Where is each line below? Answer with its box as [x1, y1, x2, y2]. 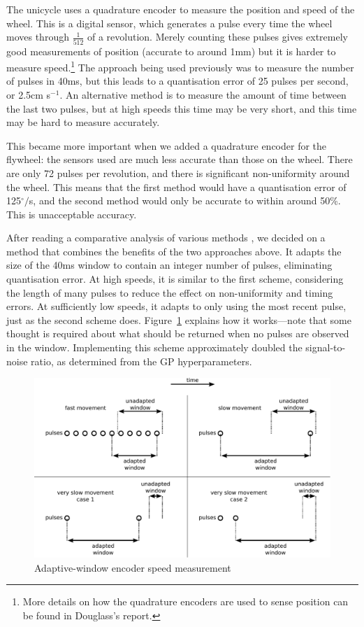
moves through [6, 29, 69, 44]
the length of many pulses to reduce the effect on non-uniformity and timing [6, 285, 333, 300]
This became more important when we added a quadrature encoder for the [6, 138, 327, 153]
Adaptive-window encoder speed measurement [34, 560, 231, 575]
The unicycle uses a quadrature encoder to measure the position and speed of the [6, 2, 355, 16]
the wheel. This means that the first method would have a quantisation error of [6, 179, 347, 194]
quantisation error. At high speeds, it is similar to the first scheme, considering [6, 272, 344, 286]
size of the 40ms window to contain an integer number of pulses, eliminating [6, 258, 333, 272]
